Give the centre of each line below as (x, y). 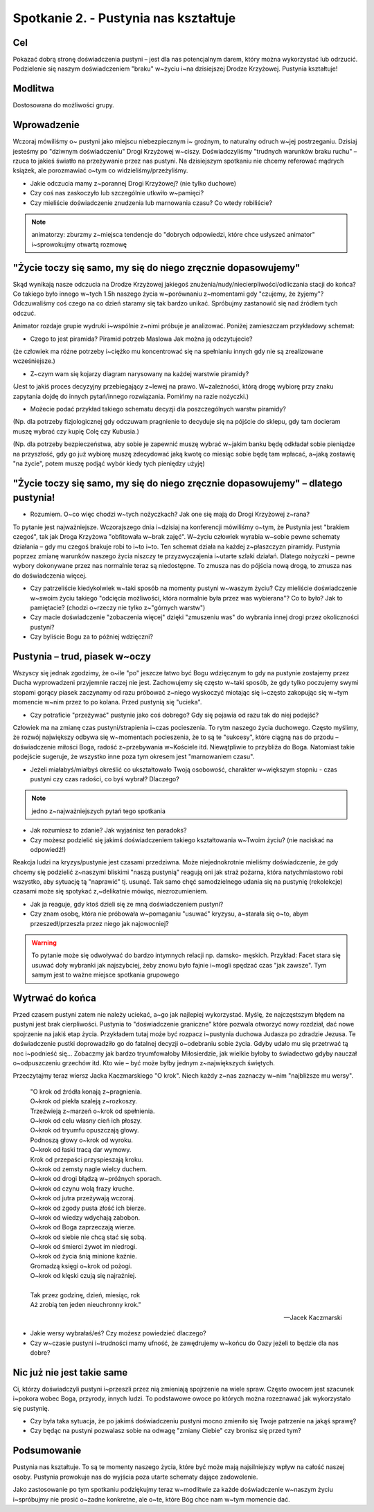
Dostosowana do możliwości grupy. (63, 105)
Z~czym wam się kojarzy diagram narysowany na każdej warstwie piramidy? (140, 373)
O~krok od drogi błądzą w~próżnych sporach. (96, 1179)
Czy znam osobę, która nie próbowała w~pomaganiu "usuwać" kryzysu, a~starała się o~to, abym (169, 914)
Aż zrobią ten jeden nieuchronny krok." (86, 1305)
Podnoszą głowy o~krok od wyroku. (81, 1140)
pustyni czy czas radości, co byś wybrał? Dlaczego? (105, 779)
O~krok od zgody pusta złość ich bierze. (88, 1208)
